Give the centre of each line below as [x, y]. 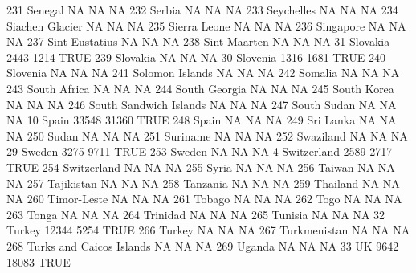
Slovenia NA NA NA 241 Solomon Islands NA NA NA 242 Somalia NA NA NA [203, 73]
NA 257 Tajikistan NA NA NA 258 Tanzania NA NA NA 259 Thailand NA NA [203, 183]
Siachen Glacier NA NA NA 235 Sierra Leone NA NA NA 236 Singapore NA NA [206, 25]
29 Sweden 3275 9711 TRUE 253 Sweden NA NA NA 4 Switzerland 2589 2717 [200, 151]
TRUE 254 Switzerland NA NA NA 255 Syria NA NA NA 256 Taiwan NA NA [201, 167]
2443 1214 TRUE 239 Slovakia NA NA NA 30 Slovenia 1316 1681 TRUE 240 [196, 57]
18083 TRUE [39, 261]
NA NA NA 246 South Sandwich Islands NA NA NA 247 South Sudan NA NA [202, 104]
